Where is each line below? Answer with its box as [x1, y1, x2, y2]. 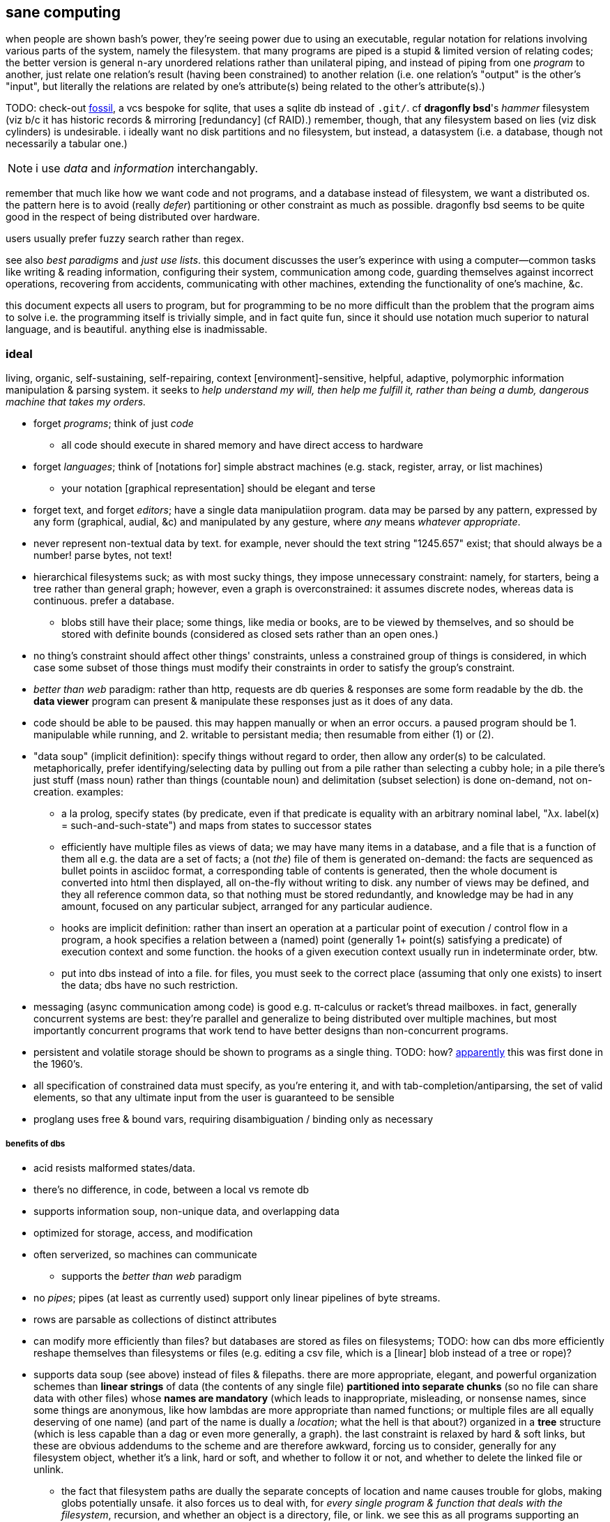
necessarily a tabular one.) [6, 137, 128, 150]
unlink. [33, 1463, 64, 1475]
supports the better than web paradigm [61, 1269, 242, 1282]
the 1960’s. [33, 1058, 83, 1070]
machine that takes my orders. [6, 396, 146, 408]
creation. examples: [33, 786, 123, 798]
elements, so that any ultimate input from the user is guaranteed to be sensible [33, 1091, 395, 1104]
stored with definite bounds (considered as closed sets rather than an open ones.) [61, 628, 439, 641]
